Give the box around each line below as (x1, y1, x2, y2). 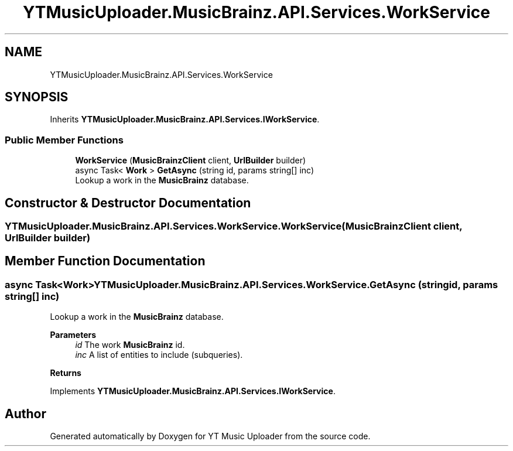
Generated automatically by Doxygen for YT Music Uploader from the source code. (50, 431, 371, 442)
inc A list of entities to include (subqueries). (75, 350, 243, 360)
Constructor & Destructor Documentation (5, 195, 251, 210)
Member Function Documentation (5, 254, 206, 269)
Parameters (50, 330, 97, 340)
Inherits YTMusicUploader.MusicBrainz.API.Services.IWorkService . (50, 114, 320, 125)
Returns (50, 368, 81, 378)
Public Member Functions (5, 134, 124, 146)
